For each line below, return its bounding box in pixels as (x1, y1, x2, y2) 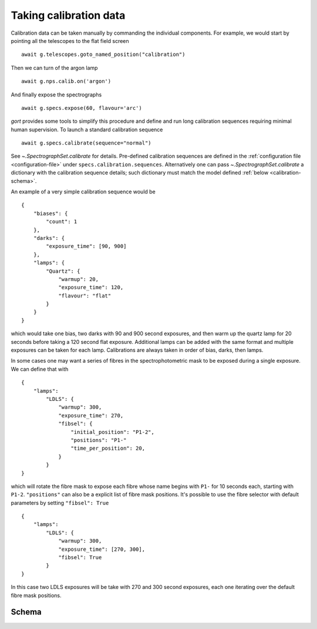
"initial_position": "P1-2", (70, 429, 155, 435)
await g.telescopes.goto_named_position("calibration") (21, 51, 186, 58)
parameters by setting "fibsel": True (11, 499, 109, 506)
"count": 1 (46, 218, 77, 225)
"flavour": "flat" (58, 292, 112, 299)
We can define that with (11, 365, 69, 373)
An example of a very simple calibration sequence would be (11, 188, 156, 195)
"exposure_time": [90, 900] (46, 243, 127, 250)
